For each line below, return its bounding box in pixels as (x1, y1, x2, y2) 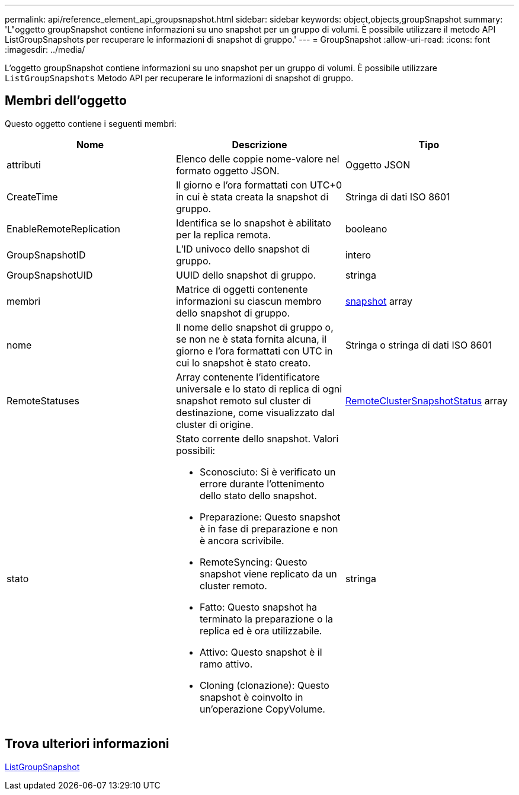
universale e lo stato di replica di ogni (175, 382, 342, 395)
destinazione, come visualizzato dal (175, 406, 335, 419)
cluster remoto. (199, 579, 267, 592)
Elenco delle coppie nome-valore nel (175, 152, 339, 165)
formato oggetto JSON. (175, 164, 280, 177)
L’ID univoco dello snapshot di (175, 242, 310, 255)
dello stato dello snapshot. (199, 489, 317, 502)
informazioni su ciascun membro (175, 295, 322, 307)
